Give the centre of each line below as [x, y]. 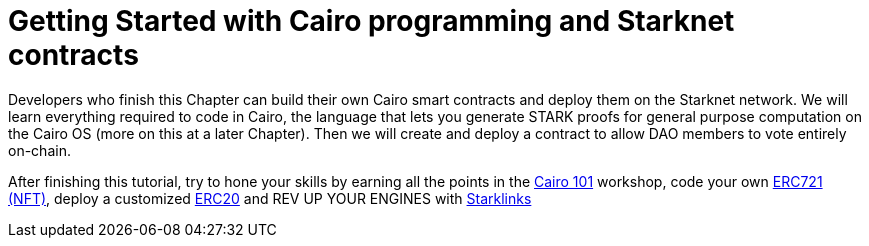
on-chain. [39, 150]
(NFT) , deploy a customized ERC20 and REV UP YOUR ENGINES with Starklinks [270, 198]
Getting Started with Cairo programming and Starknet [371, 21]
